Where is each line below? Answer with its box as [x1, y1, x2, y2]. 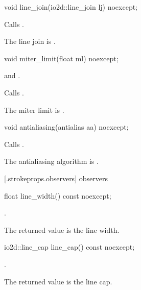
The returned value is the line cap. [4, 276, 112, 286]
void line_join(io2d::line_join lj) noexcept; [4, 2, 138, 12]
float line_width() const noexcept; [4, 190, 111, 201]
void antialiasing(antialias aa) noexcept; [4, 122, 129, 132]
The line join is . [4, 36, 56, 46]
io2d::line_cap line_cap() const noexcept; [4, 241, 135, 252]
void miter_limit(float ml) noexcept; [4, 53, 119, 63]
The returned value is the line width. [4, 224, 120, 235]
